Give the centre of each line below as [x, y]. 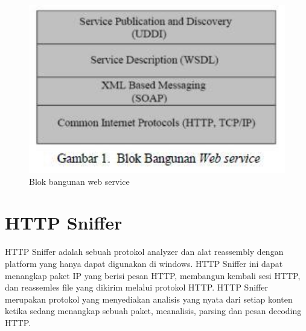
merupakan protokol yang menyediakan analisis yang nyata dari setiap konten [149, 299]
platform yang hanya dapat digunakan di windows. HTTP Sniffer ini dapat [144, 263]
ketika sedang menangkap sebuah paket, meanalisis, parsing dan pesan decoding [153, 311]
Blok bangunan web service [79, 181]
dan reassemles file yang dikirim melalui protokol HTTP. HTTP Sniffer [136, 287]
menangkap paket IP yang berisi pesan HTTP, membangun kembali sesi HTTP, [153, 275]
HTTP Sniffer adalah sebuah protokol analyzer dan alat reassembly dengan [144, 252]
